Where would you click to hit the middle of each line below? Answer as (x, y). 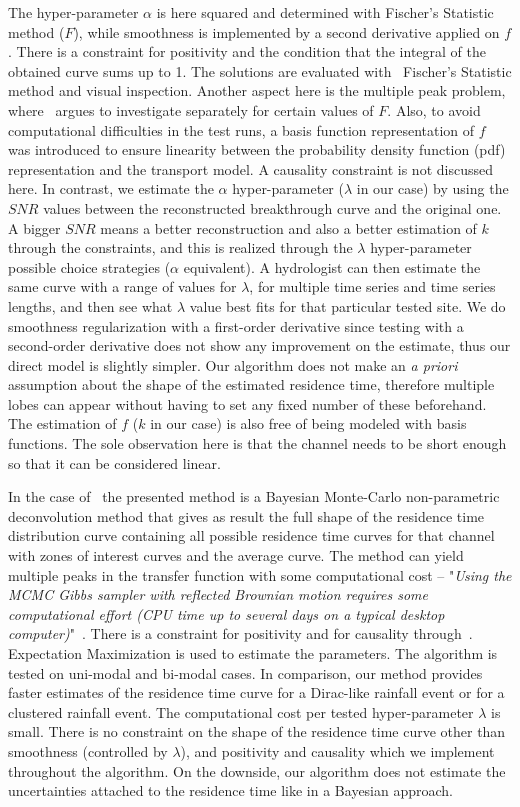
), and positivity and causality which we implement (337, 750)
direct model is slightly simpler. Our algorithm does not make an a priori (233, 364)
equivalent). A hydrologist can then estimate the (332, 266)
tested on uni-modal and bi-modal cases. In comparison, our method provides (245, 672)
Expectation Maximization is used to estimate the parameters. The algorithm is (253, 653)
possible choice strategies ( (89, 266)
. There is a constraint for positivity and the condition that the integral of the (247, 51)
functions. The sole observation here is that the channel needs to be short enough (257, 443)
